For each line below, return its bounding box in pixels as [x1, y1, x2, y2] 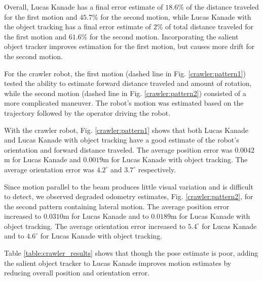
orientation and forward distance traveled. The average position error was [4, 144, 233, 155]
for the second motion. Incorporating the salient [89, 31, 239, 41]
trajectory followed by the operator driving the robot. [4, 107, 171, 118]
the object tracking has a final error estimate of [4, 21, 152, 32]
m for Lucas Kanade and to [63, 211, 149, 221]
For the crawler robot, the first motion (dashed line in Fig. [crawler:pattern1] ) [4, 68, 246, 78]
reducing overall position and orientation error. [4, 267, 149, 278]
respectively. [138, 164, 176, 174]
